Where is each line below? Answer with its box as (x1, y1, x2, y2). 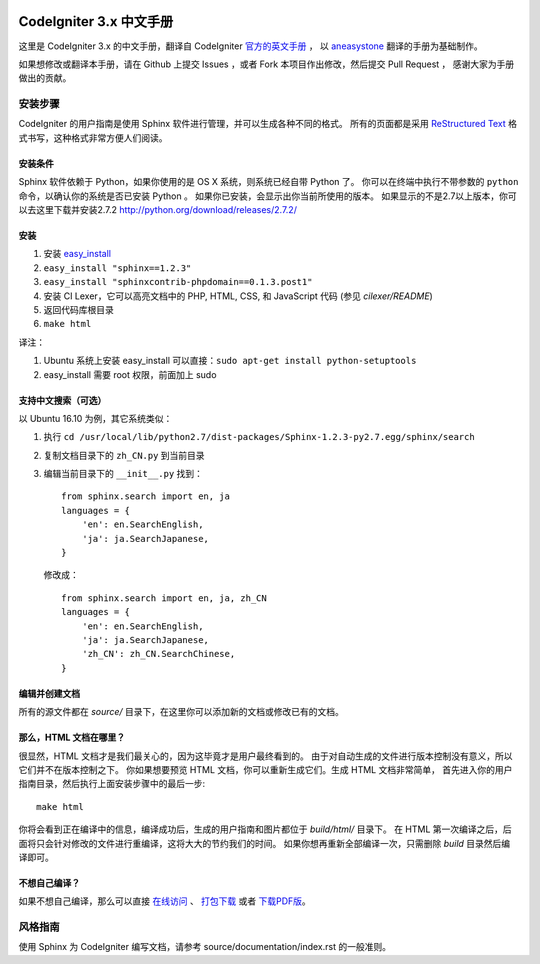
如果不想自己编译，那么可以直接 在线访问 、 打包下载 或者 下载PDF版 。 (18, 895, 311, 907)
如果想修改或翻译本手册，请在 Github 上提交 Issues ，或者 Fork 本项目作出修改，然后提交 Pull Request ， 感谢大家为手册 (18, 58, 515, 70)
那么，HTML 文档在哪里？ (18, 731, 126, 744)
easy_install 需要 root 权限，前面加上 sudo (43, 368, 217, 380)
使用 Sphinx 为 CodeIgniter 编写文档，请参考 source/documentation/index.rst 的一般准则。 (18, 941, 392, 953)
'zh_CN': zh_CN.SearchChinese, (81, 648, 236, 660)
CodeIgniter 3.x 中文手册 (18, 13, 174, 30)
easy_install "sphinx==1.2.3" (43, 262, 192, 274)
